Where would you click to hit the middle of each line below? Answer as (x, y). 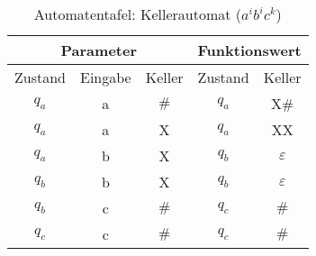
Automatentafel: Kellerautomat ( (138, 14)
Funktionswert (249, 50)
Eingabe (106, 77)
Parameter (99, 50)
